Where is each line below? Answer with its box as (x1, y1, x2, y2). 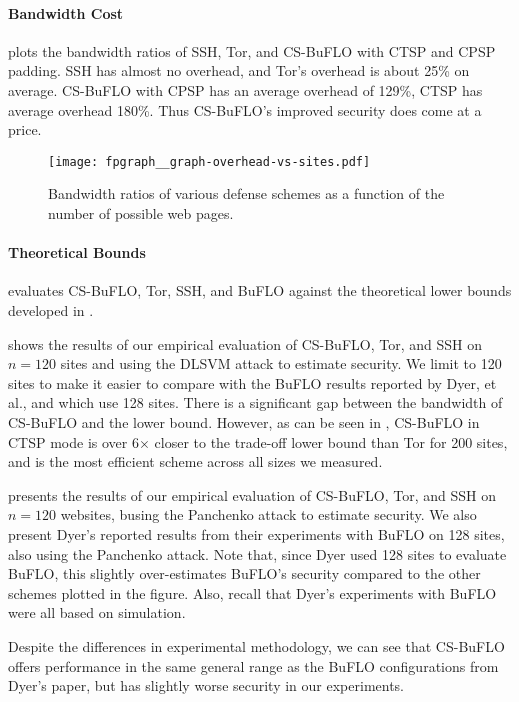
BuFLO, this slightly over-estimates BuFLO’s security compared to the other (8, 563, 481, 584)
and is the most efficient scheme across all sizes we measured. (8, 451, 383, 472)
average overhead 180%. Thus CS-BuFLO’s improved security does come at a (8, 99, 482, 120)
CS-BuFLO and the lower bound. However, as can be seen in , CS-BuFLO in (8, 411, 480, 432)
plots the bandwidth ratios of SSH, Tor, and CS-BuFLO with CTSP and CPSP (8, 40, 496, 61)
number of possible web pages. (48, 203, 234, 224)
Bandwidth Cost (8, 2, 124, 23)
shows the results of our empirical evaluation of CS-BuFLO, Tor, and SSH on (8, 333, 482, 354)
